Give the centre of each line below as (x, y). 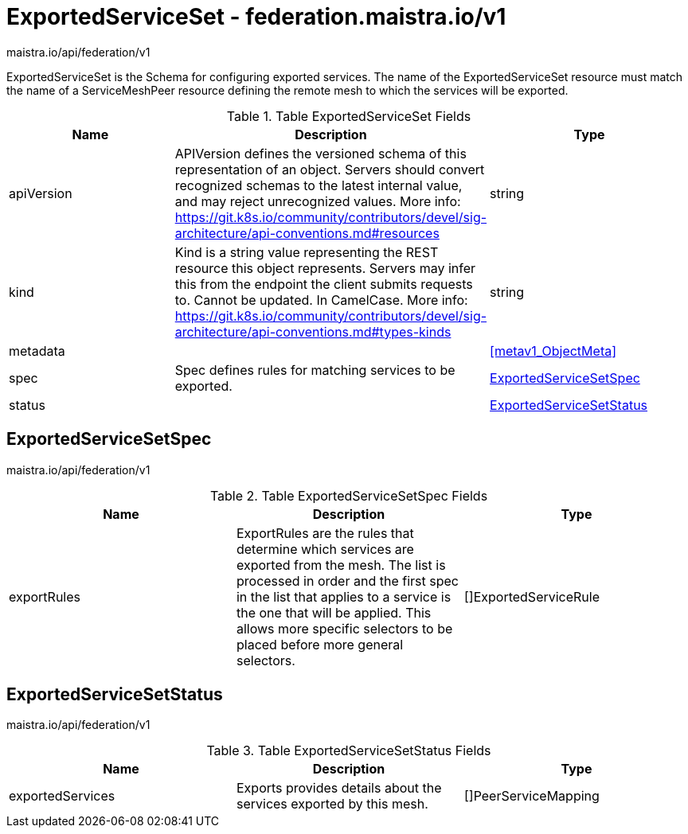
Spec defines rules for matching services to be (315, 370)
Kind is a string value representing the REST (307, 252)
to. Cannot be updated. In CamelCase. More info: (321, 300)
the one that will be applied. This (334, 612)
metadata (37, 351)
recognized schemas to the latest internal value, (319, 185)
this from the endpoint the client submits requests (324, 284)
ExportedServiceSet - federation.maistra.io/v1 (256, 17)
